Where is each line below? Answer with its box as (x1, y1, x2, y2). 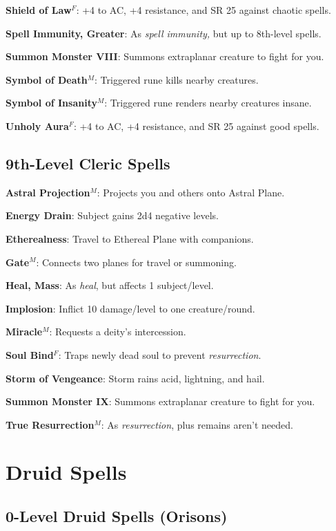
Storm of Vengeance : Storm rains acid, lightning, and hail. (6, 371, 265, 385)
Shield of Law (6, 3, 72, 17)
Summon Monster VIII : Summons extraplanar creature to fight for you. (6, 49, 324, 64)
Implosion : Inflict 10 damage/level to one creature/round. (6, 301, 255, 315)
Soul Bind (6, 347, 54, 362)
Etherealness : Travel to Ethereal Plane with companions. (6, 231, 254, 245)
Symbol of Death (6, 72, 88, 86)
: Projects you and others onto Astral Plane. (97, 185, 285, 199)
